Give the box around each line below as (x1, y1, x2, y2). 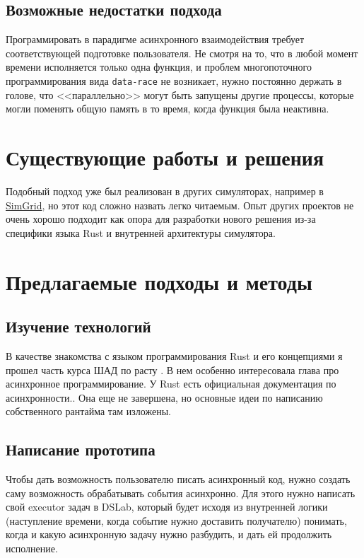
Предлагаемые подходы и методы (6, 267, 312, 296)
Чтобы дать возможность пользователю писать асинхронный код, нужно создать (6, 472, 351, 487)
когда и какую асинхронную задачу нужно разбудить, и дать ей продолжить (6, 527, 332, 542)
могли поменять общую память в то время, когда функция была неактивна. (6, 101, 329, 116)
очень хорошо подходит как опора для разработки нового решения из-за (6, 211, 316, 226)
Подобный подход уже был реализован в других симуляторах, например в (6, 183, 324, 198)
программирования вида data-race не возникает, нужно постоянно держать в (6, 73, 342, 88)
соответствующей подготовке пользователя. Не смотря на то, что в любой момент (6, 45, 358, 60)
